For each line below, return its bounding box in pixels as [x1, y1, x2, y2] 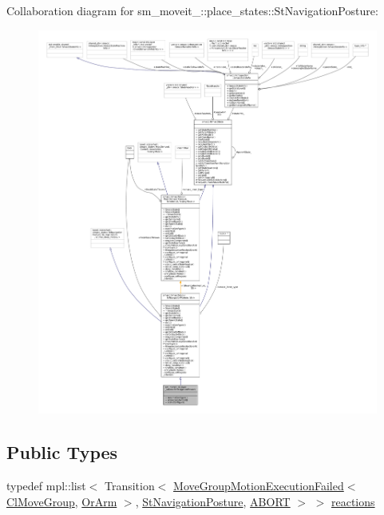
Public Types [6, 440, 118, 465]
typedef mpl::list [6, 477, 86, 494]
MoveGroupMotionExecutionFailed [173, 477, 344, 494]
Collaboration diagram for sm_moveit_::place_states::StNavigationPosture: [6, 2, 378, 18]
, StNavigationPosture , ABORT [135, 493, 291, 509]
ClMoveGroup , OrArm [6, 493, 117, 509]
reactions [331, 493, 375, 509]
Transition [104, 477, 155, 494]
